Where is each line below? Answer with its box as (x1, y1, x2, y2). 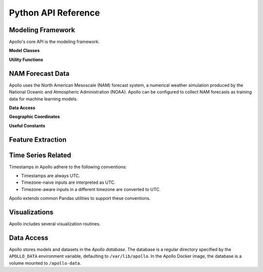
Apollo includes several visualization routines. (9, 221, 101, 227)
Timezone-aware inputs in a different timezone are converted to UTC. (21, 186, 161, 192)
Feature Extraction (9, 136, 67, 144)
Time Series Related (9, 151, 72, 159)
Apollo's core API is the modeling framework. (9, 39, 100, 45)
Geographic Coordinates (9, 114, 60, 119)
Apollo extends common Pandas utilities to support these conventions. (9, 195, 151, 201)
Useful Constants (9, 122, 46, 129)
